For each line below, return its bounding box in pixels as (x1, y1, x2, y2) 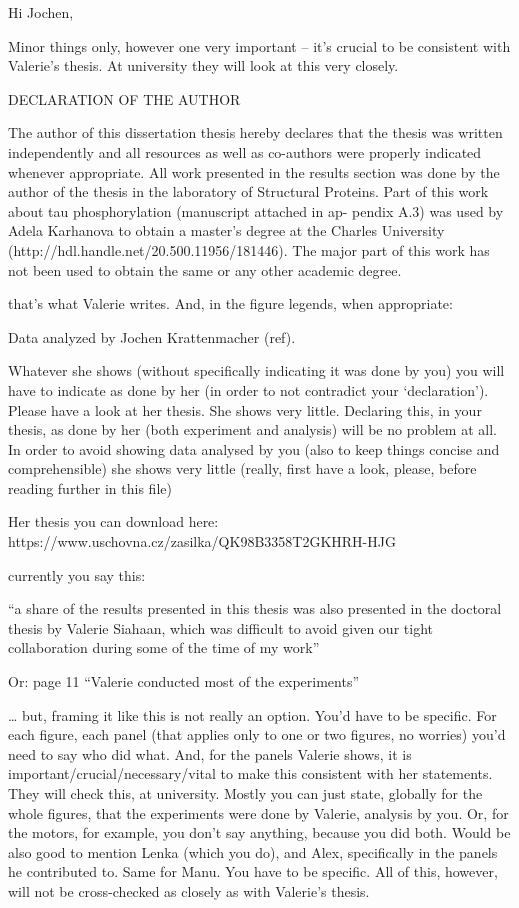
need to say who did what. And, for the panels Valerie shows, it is (8, 743, 412, 764)
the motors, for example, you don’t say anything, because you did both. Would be (8, 822, 511, 843)
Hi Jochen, (8, 2, 74, 22)
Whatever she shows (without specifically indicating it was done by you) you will (8, 360, 505, 381)
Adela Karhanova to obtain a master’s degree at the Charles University (8, 220, 445, 241)
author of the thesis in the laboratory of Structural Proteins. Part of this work (8, 181, 489, 202)
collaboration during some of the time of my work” (8, 637, 320, 658)
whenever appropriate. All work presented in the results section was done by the (8, 161, 500, 182)
